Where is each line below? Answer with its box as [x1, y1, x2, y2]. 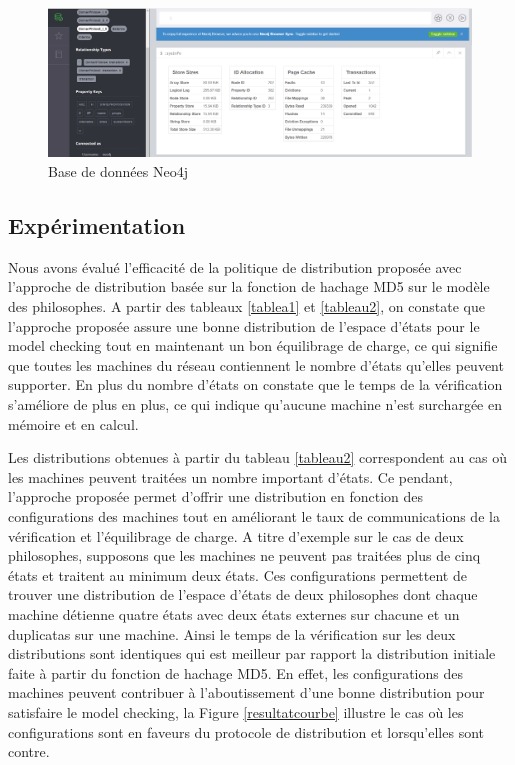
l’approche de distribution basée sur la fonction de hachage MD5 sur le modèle [8, 276, 490, 297]
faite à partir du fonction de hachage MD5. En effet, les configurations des [8, 662, 463, 683]
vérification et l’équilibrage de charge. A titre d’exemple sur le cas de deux [8, 525, 464, 546]
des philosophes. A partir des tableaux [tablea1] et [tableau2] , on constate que [8, 296, 485, 317]
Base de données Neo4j [48, 161, 188, 182]
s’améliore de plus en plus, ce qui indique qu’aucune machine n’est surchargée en [8, 394, 502, 415]
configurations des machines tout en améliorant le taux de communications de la [8, 505, 500, 526]
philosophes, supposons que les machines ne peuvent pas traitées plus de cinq [8, 545, 481, 566]
